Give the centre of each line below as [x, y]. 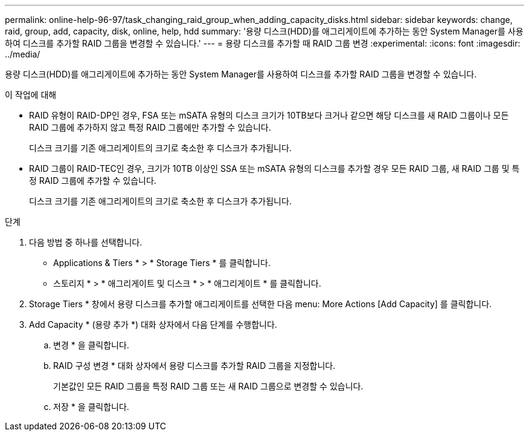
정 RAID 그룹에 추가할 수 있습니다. [93, 181]
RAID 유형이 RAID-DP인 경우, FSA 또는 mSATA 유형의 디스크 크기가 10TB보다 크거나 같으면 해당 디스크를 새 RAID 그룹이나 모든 [269, 115]
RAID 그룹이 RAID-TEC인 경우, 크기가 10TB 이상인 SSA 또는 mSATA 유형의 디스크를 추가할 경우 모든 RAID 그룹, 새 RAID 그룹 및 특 [274, 168]
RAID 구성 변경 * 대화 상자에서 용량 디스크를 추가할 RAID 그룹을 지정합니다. [194, 366]
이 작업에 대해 [31, 95]
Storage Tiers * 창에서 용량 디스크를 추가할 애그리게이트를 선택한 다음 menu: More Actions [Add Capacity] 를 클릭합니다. [261, 304]
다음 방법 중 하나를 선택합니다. [86, 242]
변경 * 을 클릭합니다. [91, 345]
